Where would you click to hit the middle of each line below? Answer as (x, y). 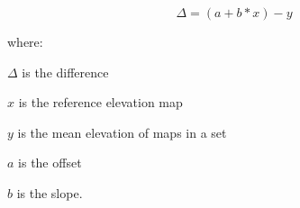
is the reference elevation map (100, 102)
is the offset (50, 163)
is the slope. (50, 192)
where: (25, 41)
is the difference (65, 72)
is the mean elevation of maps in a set (122, 132)
